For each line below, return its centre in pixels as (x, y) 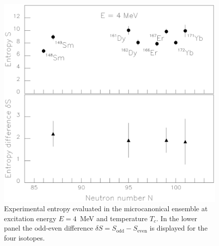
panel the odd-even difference (49, 228)
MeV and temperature (114, 218)
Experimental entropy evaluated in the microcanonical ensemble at (106, 208)
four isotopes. (24, 237)
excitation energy (30, 218)
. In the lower (177, 218)
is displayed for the (178, 228)
